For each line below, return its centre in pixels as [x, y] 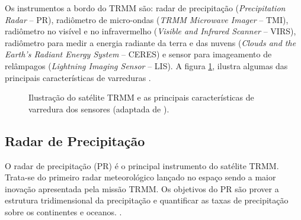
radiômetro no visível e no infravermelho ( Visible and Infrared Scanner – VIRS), [150, 31]
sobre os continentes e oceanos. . [63, 211]
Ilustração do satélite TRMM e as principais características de [141, 97]
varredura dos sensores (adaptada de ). [99, 109]
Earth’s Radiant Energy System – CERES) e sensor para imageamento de [138, 54]
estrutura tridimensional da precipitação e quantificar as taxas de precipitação [147, 200]
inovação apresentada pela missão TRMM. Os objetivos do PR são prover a [142, 188]
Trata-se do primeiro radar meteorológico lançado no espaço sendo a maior [140, 177]
